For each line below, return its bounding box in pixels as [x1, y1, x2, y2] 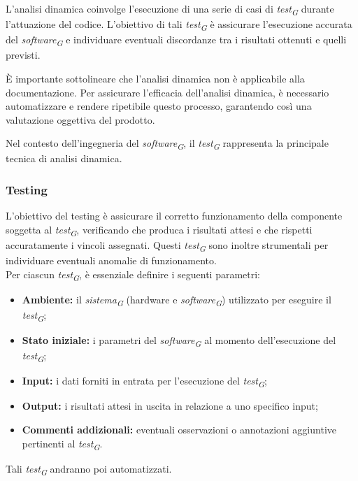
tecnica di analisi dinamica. [6, 151, 122, 166]
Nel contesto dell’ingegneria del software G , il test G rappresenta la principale [6, 136, 329, 152]
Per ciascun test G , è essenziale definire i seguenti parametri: [6, 266, 261, 283]
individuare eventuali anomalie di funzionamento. [6, 253, 217, 268]
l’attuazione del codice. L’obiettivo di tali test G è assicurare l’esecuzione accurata [6, 17, 352, 33]
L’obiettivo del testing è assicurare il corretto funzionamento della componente [6, 208, 343, 223]
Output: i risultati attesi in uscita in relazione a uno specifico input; [22, 399, 318, 413]
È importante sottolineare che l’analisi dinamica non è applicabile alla [6, 71, 305, 85]
